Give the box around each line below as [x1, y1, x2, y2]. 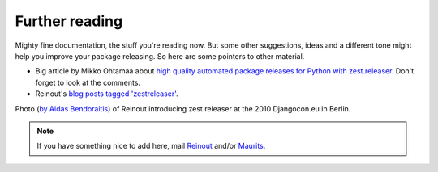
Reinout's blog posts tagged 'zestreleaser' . [35, 89, 178, 99]
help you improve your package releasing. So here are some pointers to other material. [15, 51, 305, 61]
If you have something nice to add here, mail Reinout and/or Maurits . [36, 141, 266, 151]
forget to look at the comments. [35, 78, 141, 87]
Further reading [15, 12, 123, 30]
